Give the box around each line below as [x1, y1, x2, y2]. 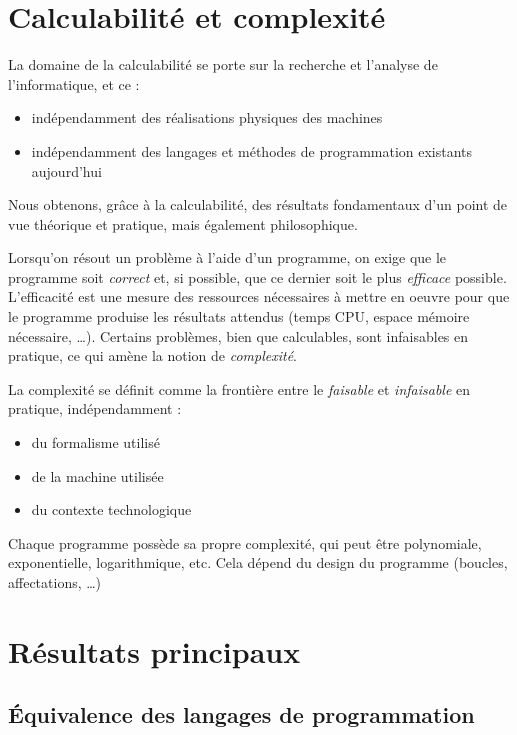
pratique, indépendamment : [8, 398, 182, 419]
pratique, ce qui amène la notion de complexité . [8, 345, 298, 366]
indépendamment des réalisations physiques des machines [31, 107, 383, 128]
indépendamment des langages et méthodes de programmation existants [31, 140, 473, 161]
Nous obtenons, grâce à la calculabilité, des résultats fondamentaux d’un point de [8, 194, 508, 215]
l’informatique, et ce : [8, 73, 140, 94]
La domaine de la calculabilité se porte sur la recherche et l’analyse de [8, 54, 438, 75]
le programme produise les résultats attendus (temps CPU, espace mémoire [8, 306, 470, 327]
